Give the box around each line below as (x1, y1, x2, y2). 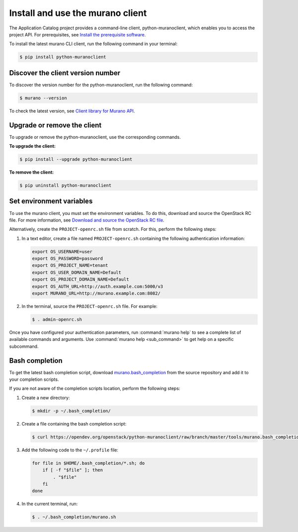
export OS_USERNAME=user (32, 249, 93, 254)
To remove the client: (9, 169, 54, 175)
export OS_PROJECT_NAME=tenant (32, 263, 109, 268)
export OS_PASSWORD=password (32, 256, 103, 261)
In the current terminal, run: (21, 501, 78, 507)
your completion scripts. (9, 376, 59, 383)
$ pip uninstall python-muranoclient (19, 183, 112, 189)
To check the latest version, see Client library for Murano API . (9, 107, 135, 114)
